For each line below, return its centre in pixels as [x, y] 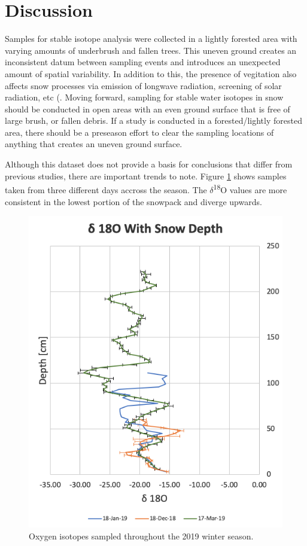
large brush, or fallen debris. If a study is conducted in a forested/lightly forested [153, 121]
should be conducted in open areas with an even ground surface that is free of [148, 109]
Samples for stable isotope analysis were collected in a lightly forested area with [151, 39]
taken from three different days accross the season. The [106, 189]
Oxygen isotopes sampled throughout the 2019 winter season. [141, 536]
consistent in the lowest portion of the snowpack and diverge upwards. [133, 201]
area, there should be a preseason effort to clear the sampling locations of [139, 132]
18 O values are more [250, 189]
